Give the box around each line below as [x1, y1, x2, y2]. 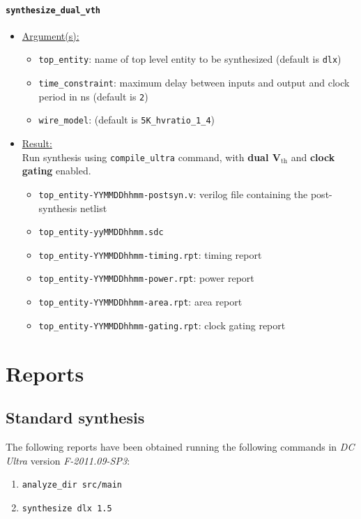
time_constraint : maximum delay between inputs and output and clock [38, 75, 350, 90]
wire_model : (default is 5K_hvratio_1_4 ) [38, 112, 215, 127]
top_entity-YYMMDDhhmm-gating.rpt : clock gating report [38, 317, 286, 332]
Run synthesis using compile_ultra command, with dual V [22, 149, 281, 164]
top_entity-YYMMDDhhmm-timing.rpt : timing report [38, 247, 262, 262]
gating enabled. [22, 163, 91, 178]
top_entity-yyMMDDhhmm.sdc [38, 227, 164, 238]
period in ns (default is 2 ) [38, 89, 148, 103]
